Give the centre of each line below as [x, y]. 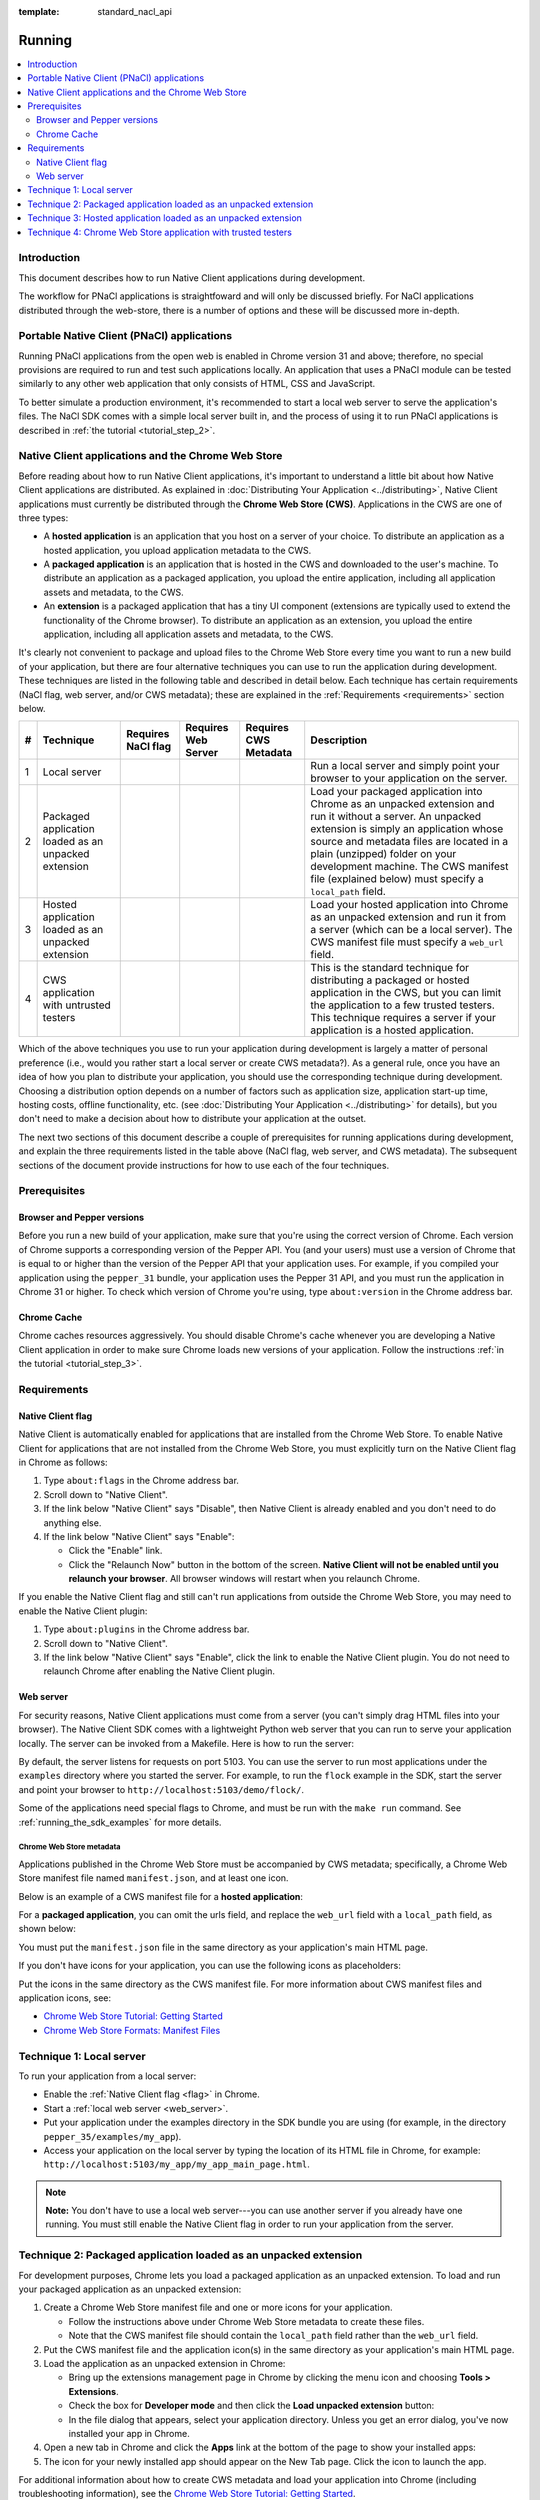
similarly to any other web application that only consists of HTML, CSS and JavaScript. [197, 384]
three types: [43, 517]
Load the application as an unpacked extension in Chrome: [164, 2363]
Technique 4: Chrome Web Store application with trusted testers [159, 232]
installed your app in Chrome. [129, 2433]
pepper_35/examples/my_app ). [112, 2136]
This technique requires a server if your [403, 1018]
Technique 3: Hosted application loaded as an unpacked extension [164, 218]
